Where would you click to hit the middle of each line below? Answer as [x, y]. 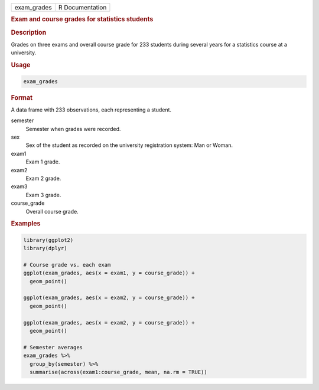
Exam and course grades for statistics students [82, 19]
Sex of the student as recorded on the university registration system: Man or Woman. [129, 145]
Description [29, 32]
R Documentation [82, 7]
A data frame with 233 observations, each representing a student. [91, 110]
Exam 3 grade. [43, 195]
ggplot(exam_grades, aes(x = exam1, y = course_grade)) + [109, 273]
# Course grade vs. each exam [67, 265]
